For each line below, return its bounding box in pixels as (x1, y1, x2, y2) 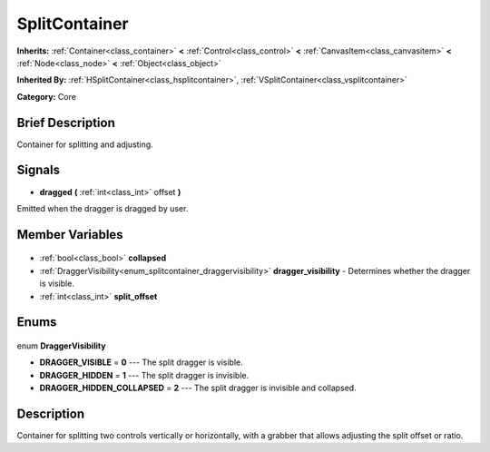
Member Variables (16, 227, 123, 242)
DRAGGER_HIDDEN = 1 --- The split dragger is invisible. (39, 369, 250, 380)
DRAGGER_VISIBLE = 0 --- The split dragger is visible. (39, 357, 244, 368)
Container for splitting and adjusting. (16, 139, 153, 150)
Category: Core (16, 91, 77, 102)
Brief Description (16, 114, 115, 131)
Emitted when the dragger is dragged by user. (16, 202, 189, 213)
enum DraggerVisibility (16, 340, 106, 351)
